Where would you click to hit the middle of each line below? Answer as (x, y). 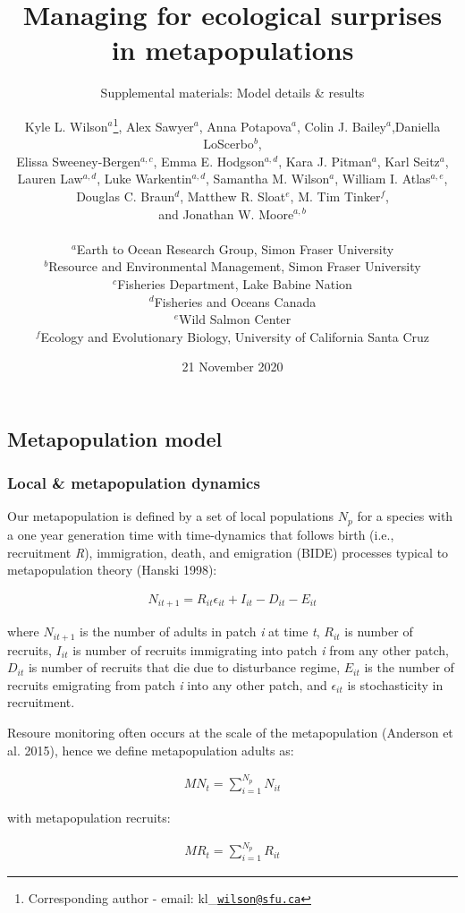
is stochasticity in (395, 684)
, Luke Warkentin (144, 179)
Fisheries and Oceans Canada (235, 301)
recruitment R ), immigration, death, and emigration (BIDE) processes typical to (228, 552)
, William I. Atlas (383, 179)
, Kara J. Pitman (325, 161)
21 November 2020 (232, 367)
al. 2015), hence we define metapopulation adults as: (151, 750)
